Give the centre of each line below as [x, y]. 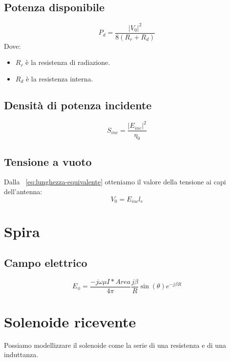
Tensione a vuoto [48, 161]
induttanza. [21, 354]
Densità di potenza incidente [78, 105]
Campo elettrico [46, 262]
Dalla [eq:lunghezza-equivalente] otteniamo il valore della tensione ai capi [115, 182]
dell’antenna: [23, 191]
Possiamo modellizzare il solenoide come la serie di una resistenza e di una [115, 345]
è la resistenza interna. [59, 78]
